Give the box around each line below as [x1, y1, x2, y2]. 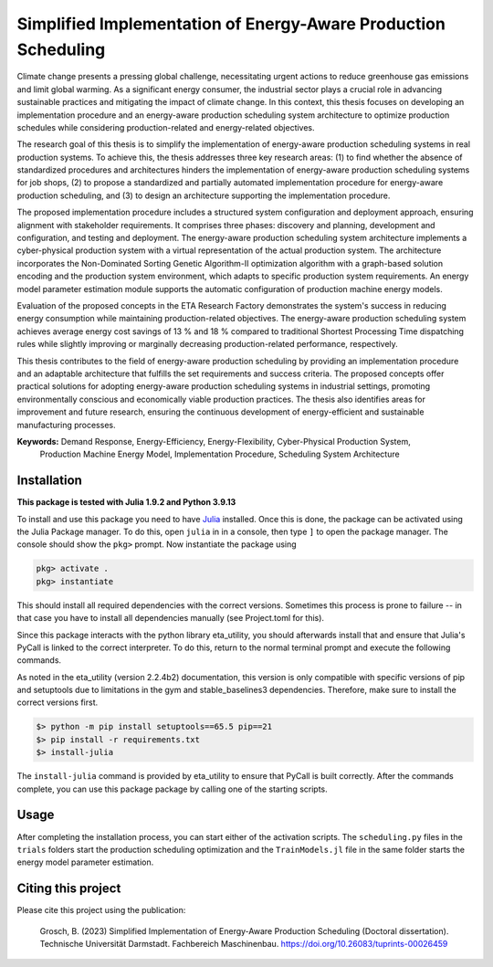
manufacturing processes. [16, 419, 116, 430]
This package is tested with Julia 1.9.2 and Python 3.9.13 [16, 497, 236, 508]
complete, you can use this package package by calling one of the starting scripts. [16, 783, 328, 794]
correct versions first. [16, 697, 99, 708]
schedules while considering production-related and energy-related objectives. [16, 121, 315, 132]
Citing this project [16, 881, 121, 897]
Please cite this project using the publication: [16, 905, 186, 916]
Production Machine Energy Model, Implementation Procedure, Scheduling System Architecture [39, 448, 401, 460]
